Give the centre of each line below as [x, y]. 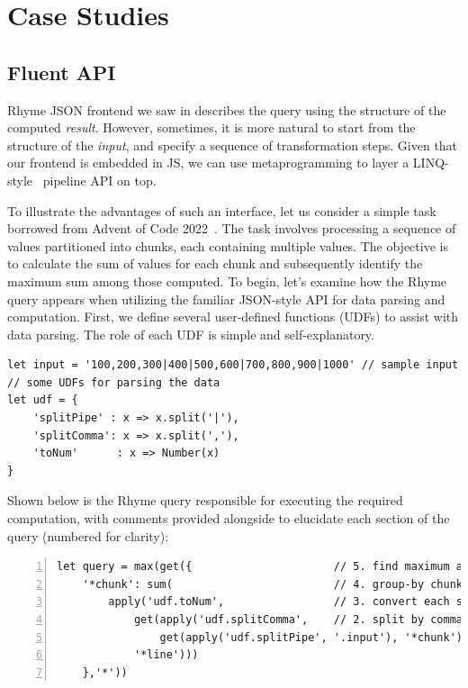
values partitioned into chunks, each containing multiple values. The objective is [228, 245]
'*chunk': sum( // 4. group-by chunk [273, 584]
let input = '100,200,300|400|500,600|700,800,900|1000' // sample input [233, 365]
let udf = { [43, 400]
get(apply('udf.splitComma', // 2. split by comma [298, 620]
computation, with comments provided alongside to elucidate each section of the [229, 518]
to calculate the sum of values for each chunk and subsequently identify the [215, 263]
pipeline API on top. [99, 180]
